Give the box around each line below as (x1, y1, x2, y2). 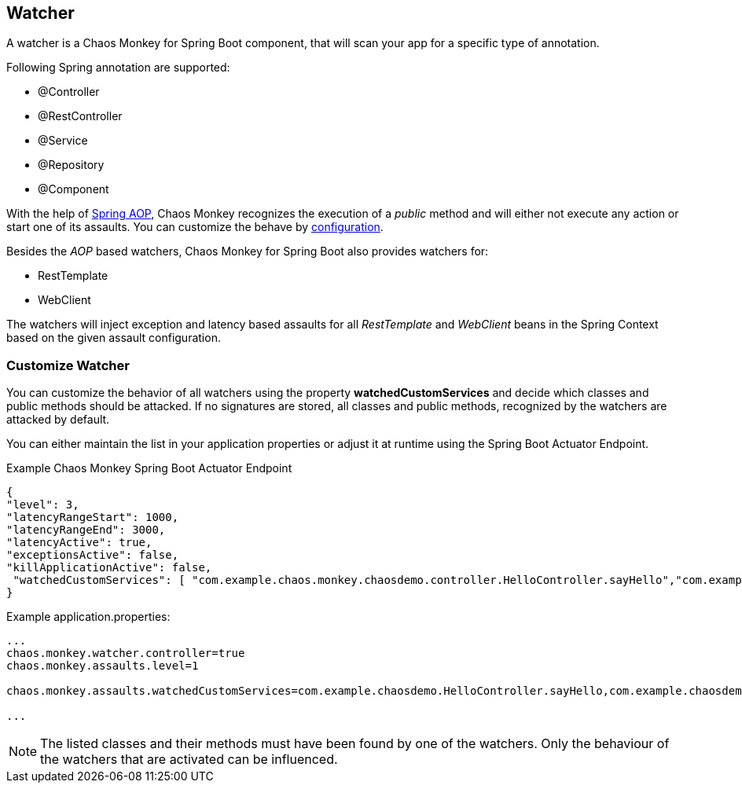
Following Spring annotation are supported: (6, 61, 230, 75)
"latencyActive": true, (6, 536, 152, 549)
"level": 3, (6, 498, 79, 512)
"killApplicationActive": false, (6, 561, 212, 574)
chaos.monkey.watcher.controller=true (6, 647, 245, 660)
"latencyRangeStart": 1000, (6, 511, 179, 524)
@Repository (38, 158, 105, 172)
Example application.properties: (6, 610, 171, 624)
